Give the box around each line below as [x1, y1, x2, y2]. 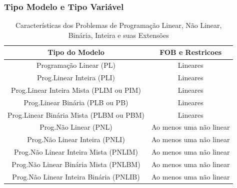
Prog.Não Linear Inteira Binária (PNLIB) [12, 171, 140, 182]
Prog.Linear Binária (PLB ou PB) [23, 97, 128, 107]
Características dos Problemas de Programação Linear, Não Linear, [15, 20, 222, 30]
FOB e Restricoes [159, 47, 222, 57]
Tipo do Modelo [47, 47, 104, 57]
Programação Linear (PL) [36, 60, 116, 70]
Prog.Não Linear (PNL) [39, 122, 112, 132]
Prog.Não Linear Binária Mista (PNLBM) [11, 159, 140, 169]
